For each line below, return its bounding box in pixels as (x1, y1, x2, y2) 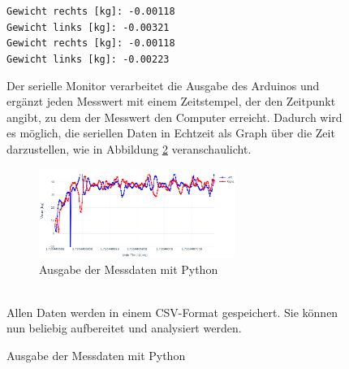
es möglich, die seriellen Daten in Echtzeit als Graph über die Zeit (6, 124, 335, 141)
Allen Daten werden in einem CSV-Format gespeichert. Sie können (6, 303, 338, 320)
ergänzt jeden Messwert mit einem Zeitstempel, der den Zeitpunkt (6, 93, 336, 110)
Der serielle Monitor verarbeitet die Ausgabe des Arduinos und (6, 76, 320, 93)
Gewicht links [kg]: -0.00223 (6, 53, 170, 65)
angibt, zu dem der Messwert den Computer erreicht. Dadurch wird (6, 108, 343, 125)
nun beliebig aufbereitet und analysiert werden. (6, 319, 242, 336)
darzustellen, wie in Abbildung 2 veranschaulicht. (6, 141, 252, 157)
